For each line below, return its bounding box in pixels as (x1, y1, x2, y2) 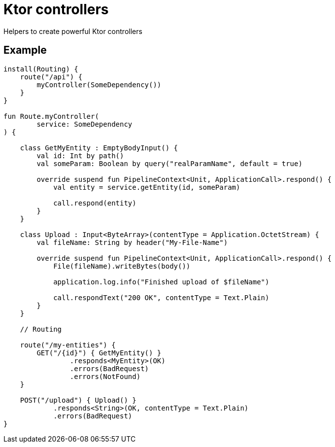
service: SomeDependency (36, 120, 133, 128)
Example (3, 44, 47, 57)
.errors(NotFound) (69, 372, 141, 380)
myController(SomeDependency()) (36, 80, 162, 89)
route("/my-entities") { (20, 341, 116, 349)
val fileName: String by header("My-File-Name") (36, 238, 228, 246)
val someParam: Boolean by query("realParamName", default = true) (36, 159, 302, 168)
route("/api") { (20, 72, 83, 81)
